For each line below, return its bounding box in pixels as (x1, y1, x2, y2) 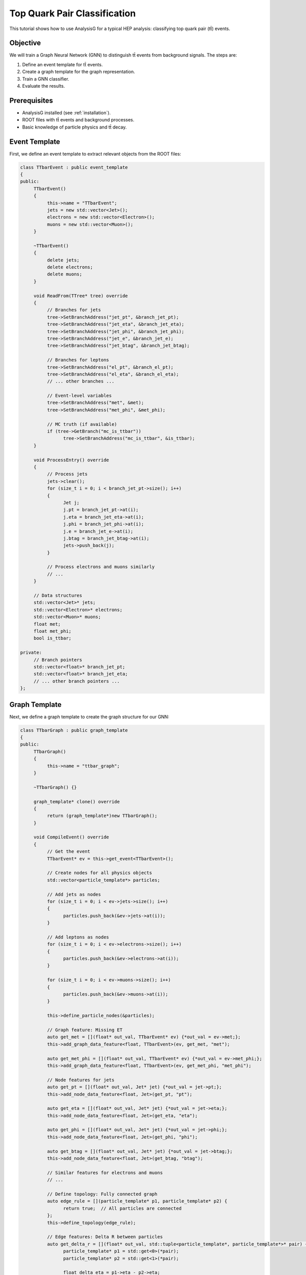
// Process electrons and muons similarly (46, 564, 155, 570)
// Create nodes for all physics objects (46, 870, 152, 876)
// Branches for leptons (46, 357, 109, 363)
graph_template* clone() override (33, 799, 120, 804)
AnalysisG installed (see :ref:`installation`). (22, 110, 111, 116)
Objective (9, 39, 41, 47)
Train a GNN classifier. (22, 75, 69, 82)
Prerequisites (9, 96, 53, 105)
